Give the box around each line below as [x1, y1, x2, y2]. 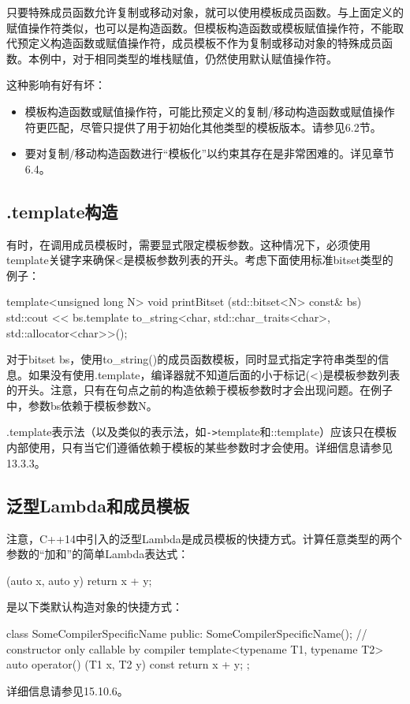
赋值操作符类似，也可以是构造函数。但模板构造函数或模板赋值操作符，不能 [6, 19, 393, 35]
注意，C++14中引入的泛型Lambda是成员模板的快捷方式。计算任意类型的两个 [6, 530, 402, 546]
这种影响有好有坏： [6, 76, 106, 93]
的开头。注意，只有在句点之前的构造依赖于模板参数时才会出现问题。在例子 [6, 382, 393, 398]
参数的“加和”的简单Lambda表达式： [6, 546, 189, 562]
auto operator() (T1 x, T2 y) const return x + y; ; [6, 656, 250, 672]
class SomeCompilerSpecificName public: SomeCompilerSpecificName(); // [6, 624, 367, 641]
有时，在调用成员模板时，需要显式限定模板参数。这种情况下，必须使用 [6, 236, 371, 252]
